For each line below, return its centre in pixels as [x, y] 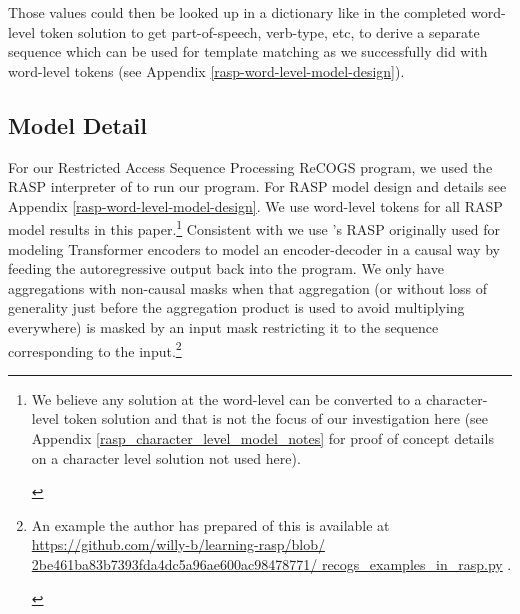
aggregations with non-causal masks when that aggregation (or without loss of [247, 287]
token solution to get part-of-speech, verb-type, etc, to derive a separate [259, 31]
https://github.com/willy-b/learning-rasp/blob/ [178, 544]
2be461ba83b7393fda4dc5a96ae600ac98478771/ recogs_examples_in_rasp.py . [271, 563]
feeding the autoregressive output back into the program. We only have [226, 268]
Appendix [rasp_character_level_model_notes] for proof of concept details [262, 438]
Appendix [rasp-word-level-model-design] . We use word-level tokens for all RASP [255, 205]
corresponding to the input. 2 [95, 349]
